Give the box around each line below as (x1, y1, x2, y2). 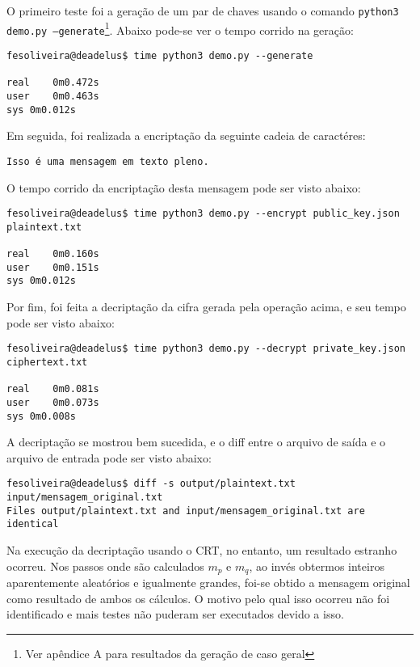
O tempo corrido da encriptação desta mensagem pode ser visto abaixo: (6, 179, 361, 196)
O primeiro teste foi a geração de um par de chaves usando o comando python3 (6, 2, 399, 19)
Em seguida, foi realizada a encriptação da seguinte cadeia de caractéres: (6, 127, 366, 144)
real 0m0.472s (6, 77, 99, 89)
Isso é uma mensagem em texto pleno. (6, 155, 209, 167)
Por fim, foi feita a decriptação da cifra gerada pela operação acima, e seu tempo (6, 298, 406, 315)
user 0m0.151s (6, 261, 99, 273)
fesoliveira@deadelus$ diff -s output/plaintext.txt (6, 478, 296, 490)
